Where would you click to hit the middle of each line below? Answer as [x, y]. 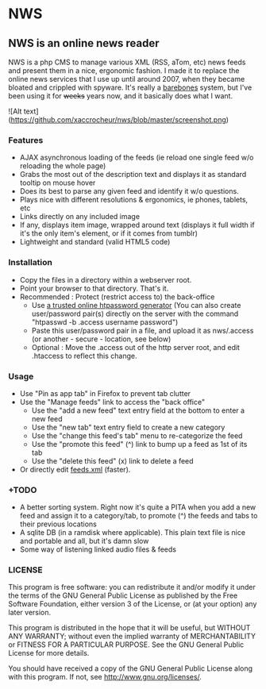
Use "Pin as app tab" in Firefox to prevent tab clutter [105, 393]
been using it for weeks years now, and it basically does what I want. [120, 96]
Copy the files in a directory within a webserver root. [106, 279]
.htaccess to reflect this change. [84, 356]
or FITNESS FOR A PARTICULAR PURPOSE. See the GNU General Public [126, 645]
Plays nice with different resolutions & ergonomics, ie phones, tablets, [134, 200]
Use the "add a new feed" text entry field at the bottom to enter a [138, 410]
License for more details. [49, 653]
